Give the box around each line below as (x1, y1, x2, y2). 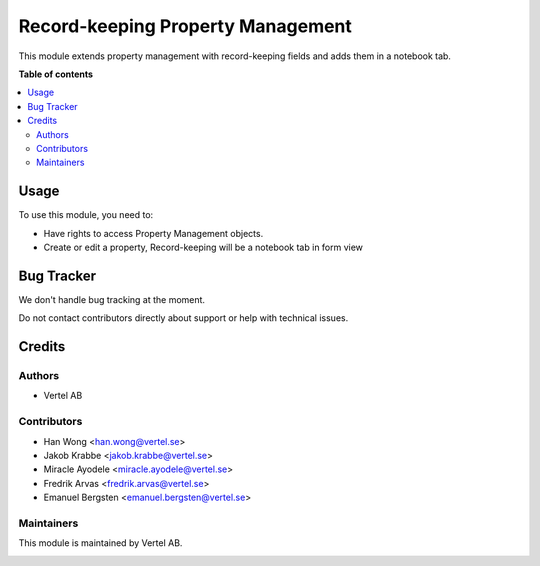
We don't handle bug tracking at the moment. (18, 293, 205, 305)
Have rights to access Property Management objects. (43, 227, 264, 239)
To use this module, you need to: (18, 209, 154, 221)
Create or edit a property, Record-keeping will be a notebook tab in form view (43, 241, 364, 253)
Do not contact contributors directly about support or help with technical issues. (18, 312, 349, 324)
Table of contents (18, 68, 94, 80)
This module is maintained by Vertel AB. (18, 537, 183, 549)
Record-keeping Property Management (18, 15, 352, 37)
